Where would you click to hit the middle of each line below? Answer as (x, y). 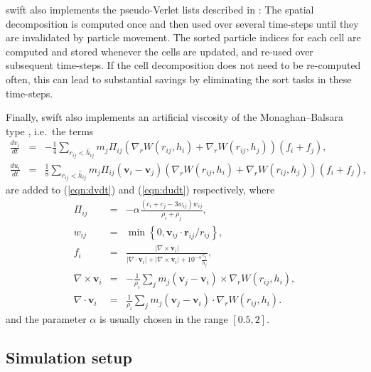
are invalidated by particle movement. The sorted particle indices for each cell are (183, 37)
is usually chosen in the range (163, 318)
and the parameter (46, 318)
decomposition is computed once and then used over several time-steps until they (182, 23)
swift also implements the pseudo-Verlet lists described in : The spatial (160, 9)
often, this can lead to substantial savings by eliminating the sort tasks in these (179, 79)
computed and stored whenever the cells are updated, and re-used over (160, 51)
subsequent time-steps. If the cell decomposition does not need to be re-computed (183, 65)
